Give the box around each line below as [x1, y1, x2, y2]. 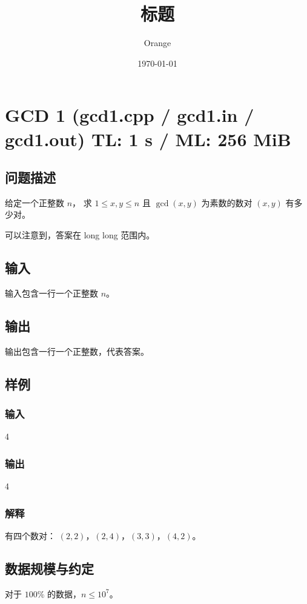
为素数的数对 [201, 196, 253, 209]
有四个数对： [5, 529, 56, 542]
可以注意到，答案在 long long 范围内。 [5, 229, 155, 241]
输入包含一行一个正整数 [5, 286, 98, 299]
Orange [144, 36, 171, 49]
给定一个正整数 [5, 196, 64, 209]
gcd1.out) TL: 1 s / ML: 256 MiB [5, 126, 291, 151]
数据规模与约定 [5, 559, 94, 577]
